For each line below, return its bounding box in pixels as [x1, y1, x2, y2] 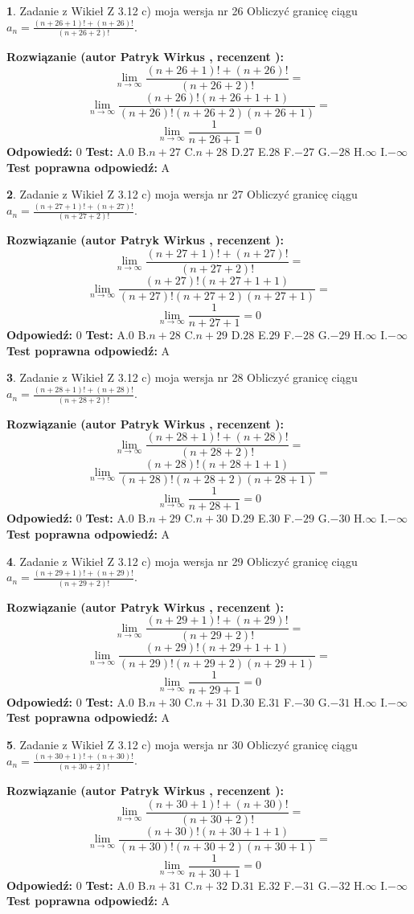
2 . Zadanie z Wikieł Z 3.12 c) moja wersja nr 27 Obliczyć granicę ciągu [6, 186, 358, 203]
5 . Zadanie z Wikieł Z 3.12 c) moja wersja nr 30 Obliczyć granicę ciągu [6, 736, 358, 752]
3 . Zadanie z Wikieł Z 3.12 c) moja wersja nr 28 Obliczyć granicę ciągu [6, 369, 358, 386]
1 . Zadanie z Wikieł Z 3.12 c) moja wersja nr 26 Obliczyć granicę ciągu [6, 2, 358, 18]
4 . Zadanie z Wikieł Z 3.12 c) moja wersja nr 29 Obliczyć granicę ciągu [6, 552, 358, 569]
